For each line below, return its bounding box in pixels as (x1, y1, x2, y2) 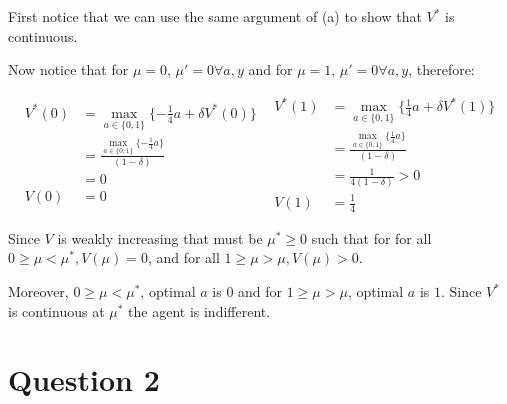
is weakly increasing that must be (57, 227, 263, 248)
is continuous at (8, 300, 105, 321)
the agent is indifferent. (128, 300, 271, 321)
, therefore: (408, 59, 475, 80)
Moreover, (8, 281, 69, 302)
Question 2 (8, 359, 160, 400)
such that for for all (311, 227, 432, 248)
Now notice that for (8, 59, 129, 80)
